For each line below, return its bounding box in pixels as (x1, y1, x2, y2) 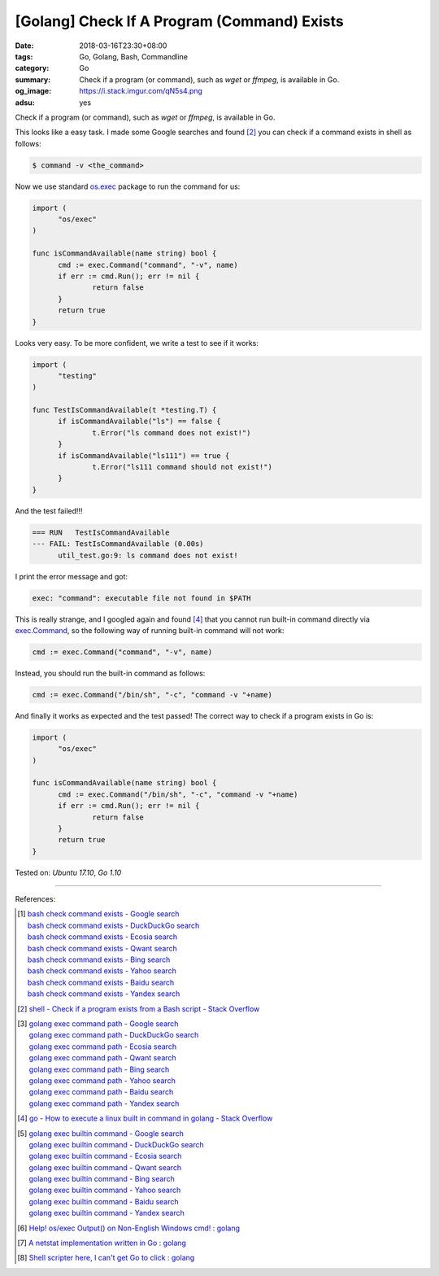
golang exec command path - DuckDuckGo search (28, 1030, 199, 1040)
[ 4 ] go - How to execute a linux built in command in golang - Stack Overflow (17, 1113, 273, 1123)
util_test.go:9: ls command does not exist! (58, 550, 239, 560)
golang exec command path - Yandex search (28, 1099, 180, 1108)
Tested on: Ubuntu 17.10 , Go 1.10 (15, 867, 122, 877)
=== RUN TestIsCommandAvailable (32, 527, 170, 537)
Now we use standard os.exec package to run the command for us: (15, 181, 241, 191)
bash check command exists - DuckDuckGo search (27, 920, 200, 930)
